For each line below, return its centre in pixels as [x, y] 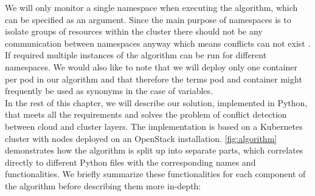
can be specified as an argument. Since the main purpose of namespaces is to [148, 19]
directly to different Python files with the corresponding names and [130, 162]
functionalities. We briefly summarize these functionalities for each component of [155, 174]
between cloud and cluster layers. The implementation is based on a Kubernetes [154, 126]
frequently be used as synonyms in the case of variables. [109, 91]
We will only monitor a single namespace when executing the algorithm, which [151, 7]
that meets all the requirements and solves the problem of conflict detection [146, 114]
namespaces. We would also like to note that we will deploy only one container [151, 66]
